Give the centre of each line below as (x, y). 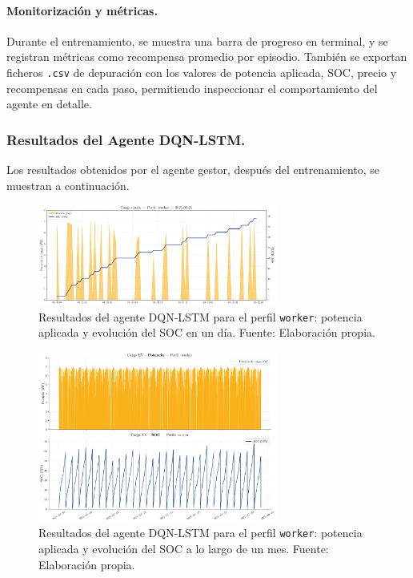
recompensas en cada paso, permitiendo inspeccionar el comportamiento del (192, 88)
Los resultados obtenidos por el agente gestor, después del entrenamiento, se (193, 170)
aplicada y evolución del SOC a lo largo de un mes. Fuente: (184, 548)
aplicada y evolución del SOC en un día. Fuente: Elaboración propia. (207, 332)
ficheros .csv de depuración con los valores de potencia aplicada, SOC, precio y (202, 72)
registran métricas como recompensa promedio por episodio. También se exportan (207, 57)
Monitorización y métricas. (82, 10)
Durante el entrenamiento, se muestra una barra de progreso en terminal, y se (197, 40)
